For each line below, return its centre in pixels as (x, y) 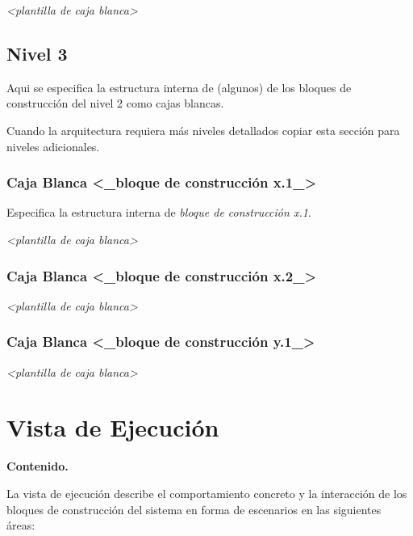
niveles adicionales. (53, 146)
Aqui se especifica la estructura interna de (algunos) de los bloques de (179, 87)
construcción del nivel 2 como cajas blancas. (115, 103)
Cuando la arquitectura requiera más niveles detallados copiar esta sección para (203, 130)
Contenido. (38, 466)
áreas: (21, 525)
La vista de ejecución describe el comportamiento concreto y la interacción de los (207, 493)
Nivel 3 (37, 53)
